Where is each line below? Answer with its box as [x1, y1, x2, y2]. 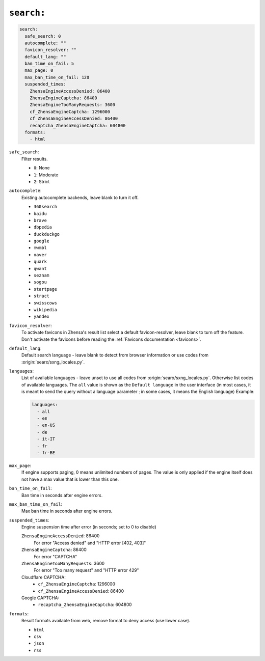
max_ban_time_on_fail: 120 [25, 74, 90, 80]
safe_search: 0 [25, 33, 61, 39]
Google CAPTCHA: [21, 595, 59, 601]
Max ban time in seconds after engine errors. [21, 508, 112, 514]
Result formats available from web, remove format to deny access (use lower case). [21, 618, 191, 624]
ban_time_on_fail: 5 [25, 61, 74, 66]
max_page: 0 [25, 68, 53, 73]
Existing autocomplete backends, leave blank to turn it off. [21, 194, 139, 200]
